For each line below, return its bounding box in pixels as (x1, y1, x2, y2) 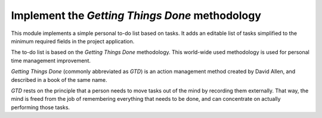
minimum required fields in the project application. (11, 37, 135, 44)
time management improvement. (11, 57, 91, 64)
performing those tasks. (11, 104, 70, 111)
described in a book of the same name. (11, 76, 107, 83)
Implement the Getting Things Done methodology (11, 9, 262, 22)
